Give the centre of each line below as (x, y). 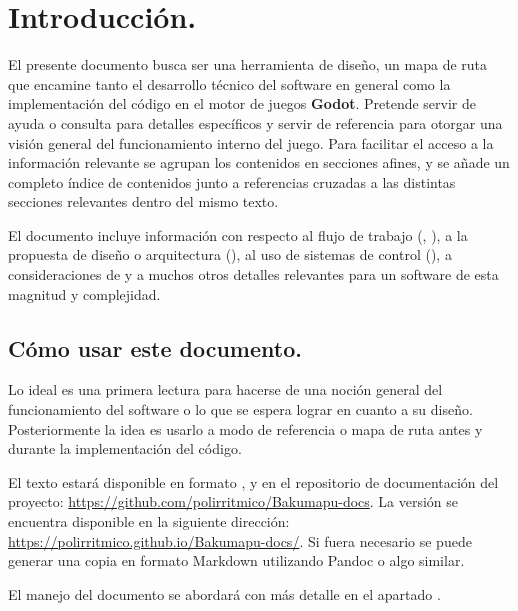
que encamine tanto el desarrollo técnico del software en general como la (229, 83)
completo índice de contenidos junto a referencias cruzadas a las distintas (232, 181)
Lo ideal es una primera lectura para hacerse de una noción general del (225, 389)
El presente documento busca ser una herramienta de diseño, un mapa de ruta (248, 64)
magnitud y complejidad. (84, 293)
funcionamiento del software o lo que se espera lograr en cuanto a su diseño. (240, 409)
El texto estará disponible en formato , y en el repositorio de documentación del (253, 481)
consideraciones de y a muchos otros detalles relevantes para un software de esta (253, 274)
